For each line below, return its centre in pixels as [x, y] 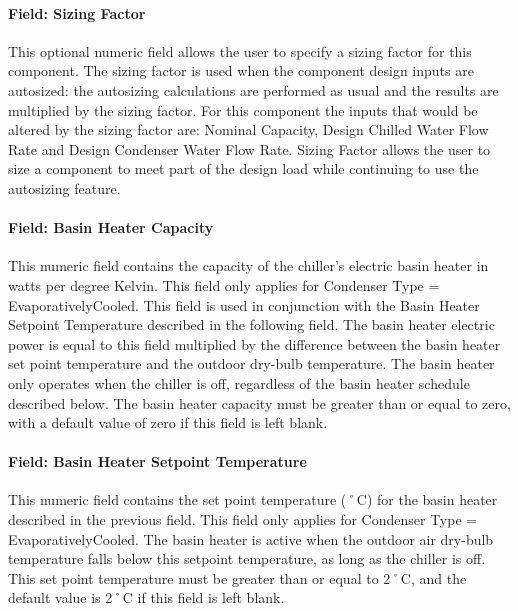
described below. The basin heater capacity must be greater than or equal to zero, [259, 402]
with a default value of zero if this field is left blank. [168, 422]
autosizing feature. [64, 187]
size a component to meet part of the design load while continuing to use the [243, 168]
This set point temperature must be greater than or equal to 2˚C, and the [237, 577]
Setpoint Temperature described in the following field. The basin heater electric [251, 324]
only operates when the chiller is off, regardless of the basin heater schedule [239, 382]
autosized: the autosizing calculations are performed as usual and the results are [253, 89]
